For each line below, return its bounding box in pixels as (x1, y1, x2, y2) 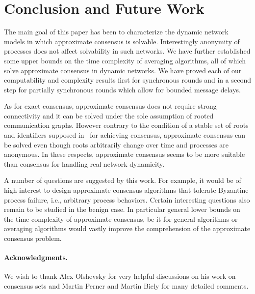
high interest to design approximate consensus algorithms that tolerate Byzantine (4, 185, 249, 195)
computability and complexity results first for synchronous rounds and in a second (4, 75, 251, 85)
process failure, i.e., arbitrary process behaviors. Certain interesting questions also (4, 194, 250, 205)
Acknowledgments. (4, 252, 68, 263)
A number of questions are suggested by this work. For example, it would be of (4, 175, 241, 185)
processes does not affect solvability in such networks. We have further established (4, 46, 251, 56)
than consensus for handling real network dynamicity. (4, 158, 165, 169)
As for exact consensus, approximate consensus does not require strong (4, 101, 217, 111)
